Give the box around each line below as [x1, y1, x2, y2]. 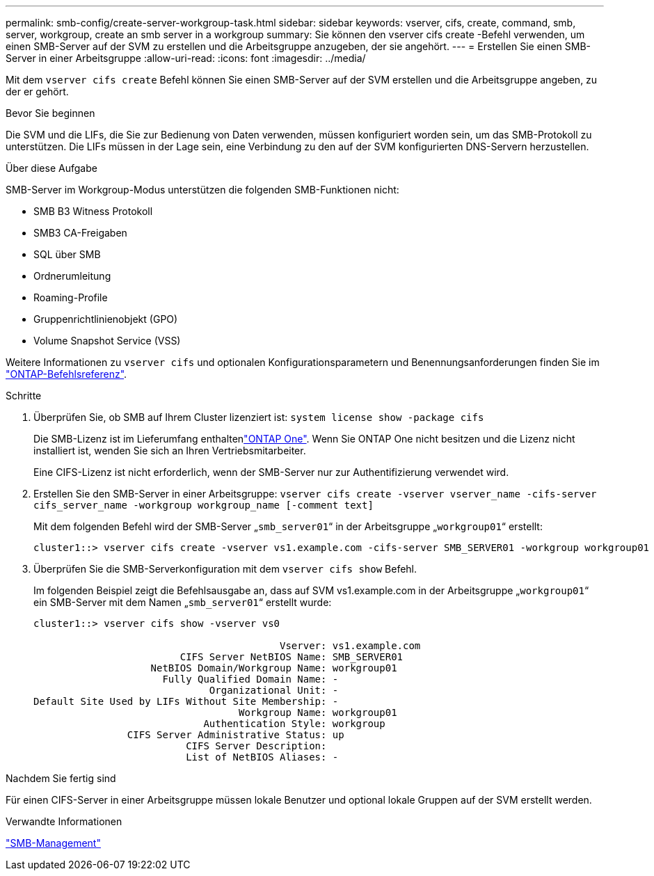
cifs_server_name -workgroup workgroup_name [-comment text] [33, 500, 374, 511]
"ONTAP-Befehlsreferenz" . [6, 368, 127, 380]
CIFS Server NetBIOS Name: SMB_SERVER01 [180, 651, 404, 662]
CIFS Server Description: [186, 740, 327, 751]
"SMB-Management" [6, 837, 101, 849]
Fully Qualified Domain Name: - [162, 674, 339, 685]
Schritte [6, 390, 42, 401]
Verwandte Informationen [6, 815, 122, 827]
